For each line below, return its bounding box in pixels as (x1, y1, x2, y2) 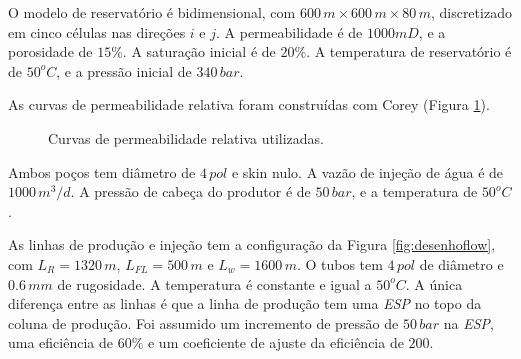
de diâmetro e (419, 253, 504, 274)
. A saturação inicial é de (122, 41, 276, 62)
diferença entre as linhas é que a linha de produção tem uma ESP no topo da (8, 293, 482, 314)
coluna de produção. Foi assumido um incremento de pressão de (8, 312, 399, 333)
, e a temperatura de (351, 181, 478, 202)
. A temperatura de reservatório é (306, 41, 512, 62)
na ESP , (443, 312, 494, 333)
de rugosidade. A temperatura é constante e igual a (57, 273, 372, 294)
